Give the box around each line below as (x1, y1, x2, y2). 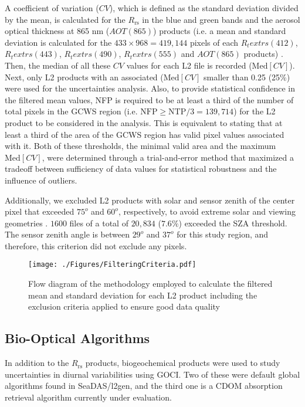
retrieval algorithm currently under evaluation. (5, 391, 172, 403)
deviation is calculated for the (5, 36, 112, 48)
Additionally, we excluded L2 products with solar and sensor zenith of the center (5, 194, 295, 206)
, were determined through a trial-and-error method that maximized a (42, 151, 294, 163)
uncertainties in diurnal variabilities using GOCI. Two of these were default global (5, 368, 300, 380)
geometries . (5, 216, 48, 229)
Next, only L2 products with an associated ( (5, 70, 164, 83)
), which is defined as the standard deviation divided (109, 2, 299, 13)
